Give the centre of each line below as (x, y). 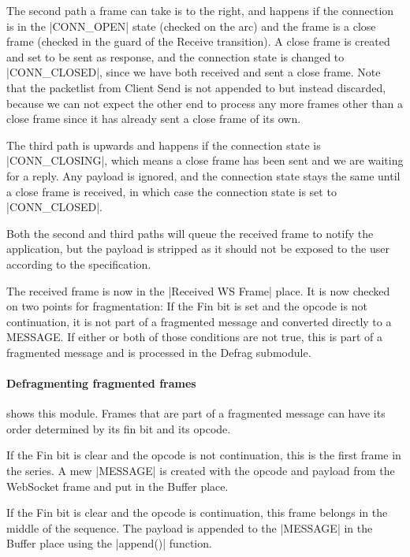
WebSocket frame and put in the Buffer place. (117, 486)
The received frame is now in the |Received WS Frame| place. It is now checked (198, 290)
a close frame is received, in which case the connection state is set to (171, 191)
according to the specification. (79, 264)
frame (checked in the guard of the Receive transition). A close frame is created (198, 41)
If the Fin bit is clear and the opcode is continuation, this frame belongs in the (197, 512)
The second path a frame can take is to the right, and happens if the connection (200, 10)
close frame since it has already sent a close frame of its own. (154, 119)
